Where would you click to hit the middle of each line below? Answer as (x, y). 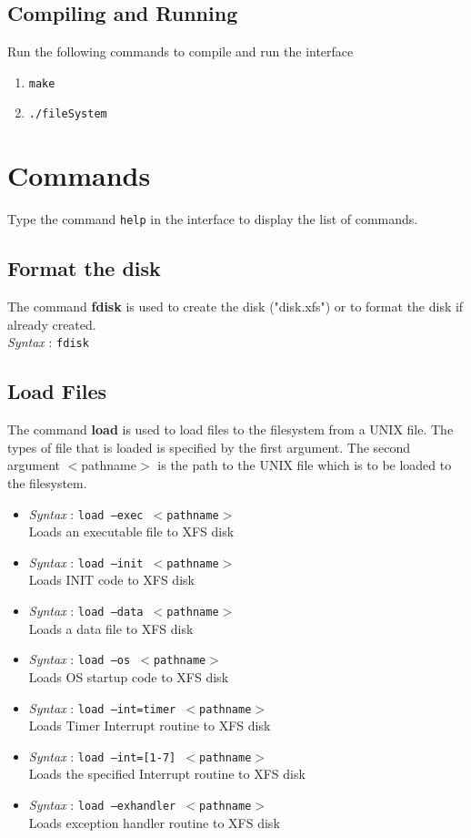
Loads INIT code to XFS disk (111, 580)
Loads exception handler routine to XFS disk (154, 822)
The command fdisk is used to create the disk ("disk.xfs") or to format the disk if (235, 307)
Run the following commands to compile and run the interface (180, 51)
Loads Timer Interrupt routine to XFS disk (150, 726)
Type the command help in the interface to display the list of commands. (213, 219)
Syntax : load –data (86, 611)
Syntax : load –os (80, 659)
